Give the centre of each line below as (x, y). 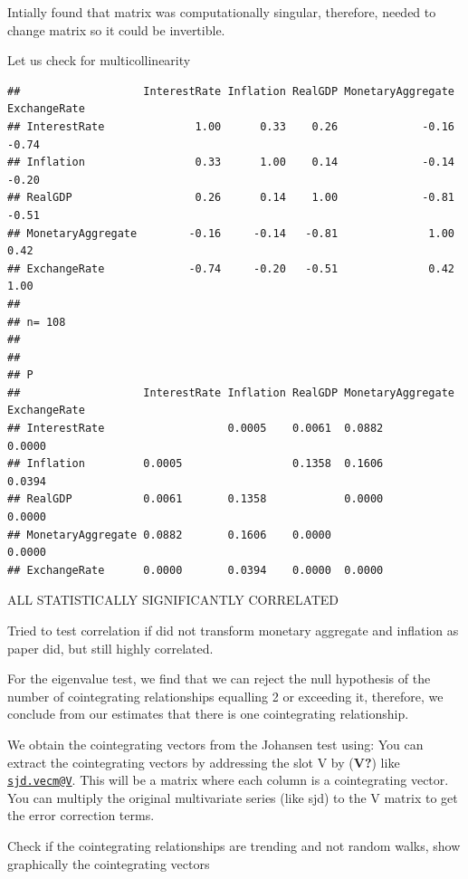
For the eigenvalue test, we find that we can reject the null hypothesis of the (219, 678)
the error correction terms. (81, 815)
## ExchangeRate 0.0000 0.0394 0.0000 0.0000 (196, 570)
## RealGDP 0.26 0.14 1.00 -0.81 (231, 198)
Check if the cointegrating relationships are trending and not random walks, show (234, 846)
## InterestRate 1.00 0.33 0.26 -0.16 (231, 126)
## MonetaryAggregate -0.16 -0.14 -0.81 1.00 (231, 233)
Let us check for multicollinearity (99, 60)
